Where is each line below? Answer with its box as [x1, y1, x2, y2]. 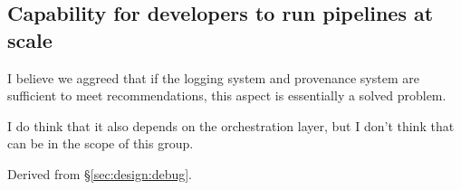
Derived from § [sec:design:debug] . [7, 164, 193, 183]
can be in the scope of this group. [7, 134, 194, 153]
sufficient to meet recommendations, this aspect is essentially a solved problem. [7, 86, 447, 105]
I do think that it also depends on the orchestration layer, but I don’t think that [7, 116, 455, 135]
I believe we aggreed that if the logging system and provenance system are [7, 68, 419, 87]
